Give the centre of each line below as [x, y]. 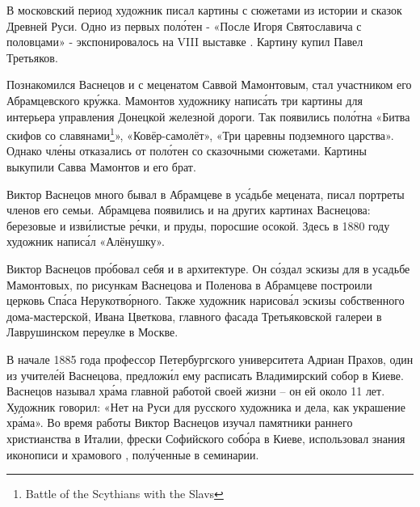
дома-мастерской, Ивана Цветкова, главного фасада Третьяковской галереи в [194, 316]
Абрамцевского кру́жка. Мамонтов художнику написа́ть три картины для [185, 100]
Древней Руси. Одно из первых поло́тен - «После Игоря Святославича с [184, 25]
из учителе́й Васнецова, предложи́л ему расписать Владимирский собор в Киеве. [205, 375]
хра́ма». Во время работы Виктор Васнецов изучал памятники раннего [180, 422]
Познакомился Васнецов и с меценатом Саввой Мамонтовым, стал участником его [209, 84]
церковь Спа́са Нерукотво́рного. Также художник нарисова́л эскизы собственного [206, 300]
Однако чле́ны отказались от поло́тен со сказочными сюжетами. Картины [187, 151]
